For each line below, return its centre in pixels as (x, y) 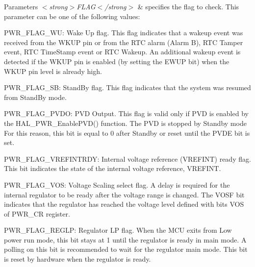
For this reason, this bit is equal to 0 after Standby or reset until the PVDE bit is (127, 133)
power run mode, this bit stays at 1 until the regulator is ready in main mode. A (125, 239)
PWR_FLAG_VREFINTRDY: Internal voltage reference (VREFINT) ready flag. (127, 158)
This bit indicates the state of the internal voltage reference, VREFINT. (113, 168)
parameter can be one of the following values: (72, 16)
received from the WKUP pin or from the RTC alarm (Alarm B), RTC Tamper (124, 42)
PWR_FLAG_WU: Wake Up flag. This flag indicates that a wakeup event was (124, 33)
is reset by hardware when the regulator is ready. (77, 259)
